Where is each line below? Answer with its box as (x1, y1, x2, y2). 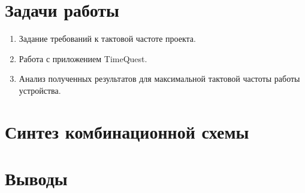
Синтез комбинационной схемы (5, 119, 249, 143)
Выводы (5, 166, 68, 191)
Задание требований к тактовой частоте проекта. (19, 32, 196, 45)
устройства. (19, 84, 61, 96)
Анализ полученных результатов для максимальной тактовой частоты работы (19, 72, 300, 85)
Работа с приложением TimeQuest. (19, 52, 147, 65)
